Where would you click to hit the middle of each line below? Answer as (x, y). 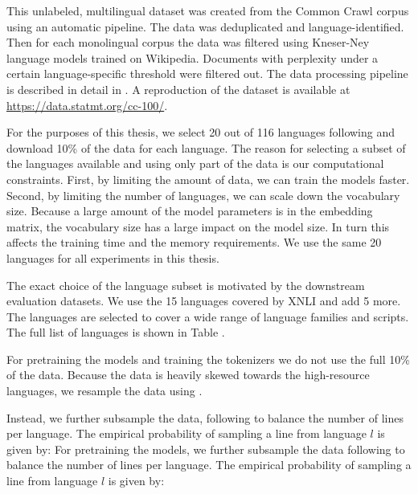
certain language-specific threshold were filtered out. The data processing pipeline (207, 73)
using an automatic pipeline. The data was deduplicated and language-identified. (205, 26)
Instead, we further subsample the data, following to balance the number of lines (205, 417)
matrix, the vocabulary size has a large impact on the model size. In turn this (198, 226)
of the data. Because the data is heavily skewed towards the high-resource (188, 375)
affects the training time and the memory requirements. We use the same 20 (194, 242)
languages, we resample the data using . (104, 391)
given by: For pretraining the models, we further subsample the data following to (206, 449)
